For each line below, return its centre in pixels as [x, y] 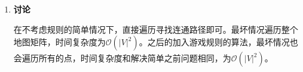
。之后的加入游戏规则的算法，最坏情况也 [218, 42]
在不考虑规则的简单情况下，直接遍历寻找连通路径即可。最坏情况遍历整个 [156, 29]
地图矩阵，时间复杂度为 [59, 42]
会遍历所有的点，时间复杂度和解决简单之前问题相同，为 [122, 58]
